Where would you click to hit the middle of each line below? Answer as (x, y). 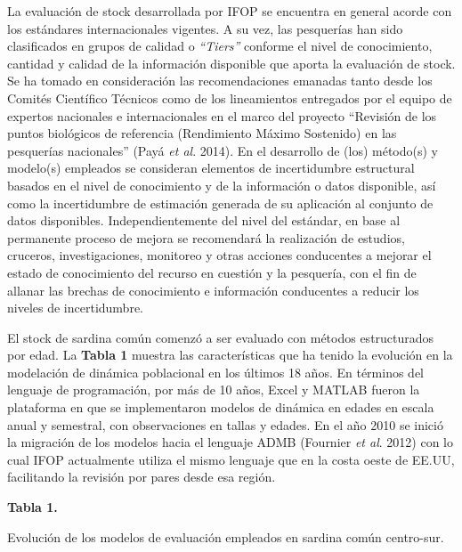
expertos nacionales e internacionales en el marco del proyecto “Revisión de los (222, 115)
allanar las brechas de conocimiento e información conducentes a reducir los (213, 290)
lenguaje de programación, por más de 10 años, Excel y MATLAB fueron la (214, 390)
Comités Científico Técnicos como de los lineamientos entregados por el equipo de (230, 97)
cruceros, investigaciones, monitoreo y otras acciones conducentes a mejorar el (219, 255)
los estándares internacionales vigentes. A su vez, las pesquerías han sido (205, 28)
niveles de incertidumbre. (75, 308)
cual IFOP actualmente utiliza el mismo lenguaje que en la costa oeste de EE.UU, (231, 459)
